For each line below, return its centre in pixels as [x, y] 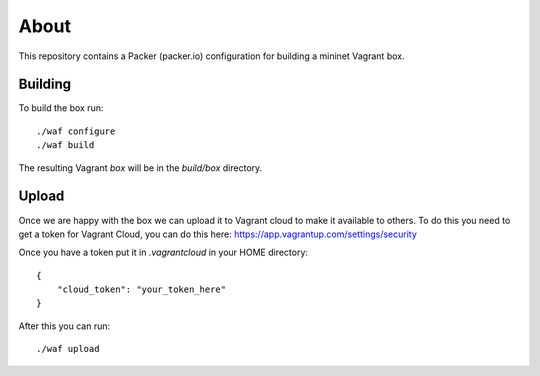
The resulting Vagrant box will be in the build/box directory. [140, 167]
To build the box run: [61, 108]
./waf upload [68, 349]
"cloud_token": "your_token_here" [141, 289]
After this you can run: [64, 326]
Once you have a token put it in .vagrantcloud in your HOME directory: [163, 252]
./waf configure [76, 131]
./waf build [65, 145]
